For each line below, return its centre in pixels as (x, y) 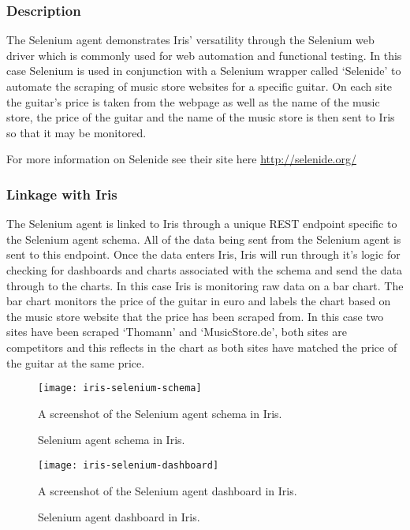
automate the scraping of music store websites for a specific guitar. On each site (199, 86)
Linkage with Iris (62, 194)
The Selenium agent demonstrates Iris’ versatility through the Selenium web (190, 40)
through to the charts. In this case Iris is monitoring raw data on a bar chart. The (205, 285)
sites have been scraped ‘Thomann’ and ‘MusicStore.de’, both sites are (177, 332)
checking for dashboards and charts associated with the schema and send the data (204, 269)
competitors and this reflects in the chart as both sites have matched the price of (202, 347)
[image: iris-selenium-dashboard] (129, 465)
